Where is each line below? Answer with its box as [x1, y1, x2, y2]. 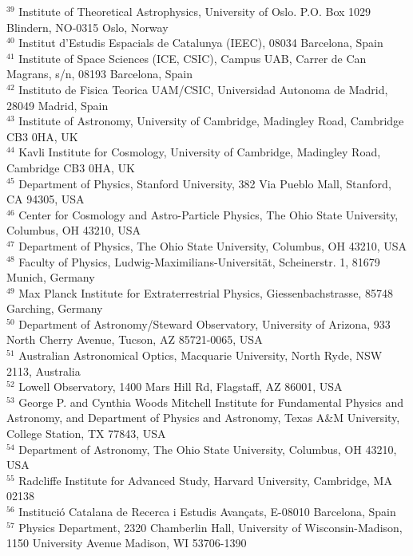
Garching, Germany [6, 300, 103, 317]
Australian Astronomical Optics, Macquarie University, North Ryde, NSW [18, 347, 383, 364]
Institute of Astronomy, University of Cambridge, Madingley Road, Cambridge [18, 112, 404, 129]
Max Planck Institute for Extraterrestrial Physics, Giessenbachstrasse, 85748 [18, 284, 393, 301]
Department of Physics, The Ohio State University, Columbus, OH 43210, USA [18, 237, 407, 254]
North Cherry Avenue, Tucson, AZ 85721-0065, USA [6, 331, 263, 348]
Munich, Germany [6, 269, 95, 286]
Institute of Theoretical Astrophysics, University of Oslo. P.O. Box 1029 [18, 3, 371, 19]
